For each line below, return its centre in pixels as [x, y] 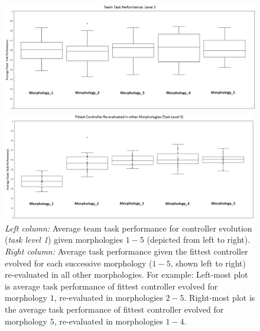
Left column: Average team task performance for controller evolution [129, 228]
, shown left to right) [208, 263]
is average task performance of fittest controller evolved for [111, 286]
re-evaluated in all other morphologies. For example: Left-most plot [126, 274]
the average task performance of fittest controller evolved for [114, 309]
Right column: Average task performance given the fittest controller [126, 251]
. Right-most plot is [220, 298]
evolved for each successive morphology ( [79, 263]
